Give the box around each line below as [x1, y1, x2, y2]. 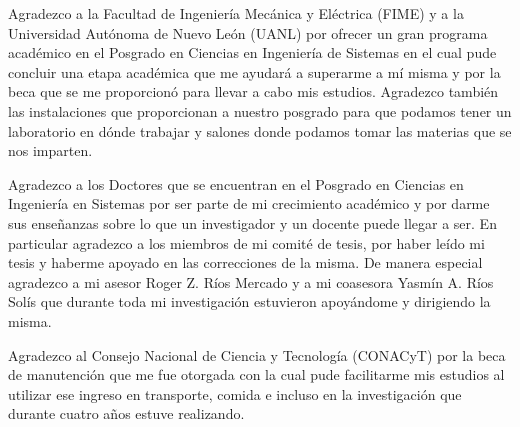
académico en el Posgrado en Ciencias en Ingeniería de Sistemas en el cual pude [8, 42, 497, 63]
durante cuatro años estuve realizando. [8, 403, 245, 424]
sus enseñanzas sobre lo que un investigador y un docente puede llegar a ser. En [8, 212, 497, 233]
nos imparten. [8, 140, 93, 161]
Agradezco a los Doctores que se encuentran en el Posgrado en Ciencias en [8, 173, 464, 194]
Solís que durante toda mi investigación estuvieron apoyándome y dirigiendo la [8, 291, 491, 312]
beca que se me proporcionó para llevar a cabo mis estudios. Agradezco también [8, 81, 499, 102]
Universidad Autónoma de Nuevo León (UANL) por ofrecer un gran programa [8, 22, 488, 43]
